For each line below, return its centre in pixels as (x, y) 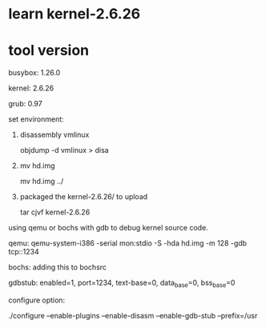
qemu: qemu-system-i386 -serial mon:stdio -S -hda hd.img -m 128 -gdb (127, 243)
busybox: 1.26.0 (34, 73)
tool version (49, 51)
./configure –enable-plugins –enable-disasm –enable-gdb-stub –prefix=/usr (133, 315)
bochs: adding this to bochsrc (57, 267)
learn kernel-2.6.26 (75, 14)
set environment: (36, 119)
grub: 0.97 (25, 104)
